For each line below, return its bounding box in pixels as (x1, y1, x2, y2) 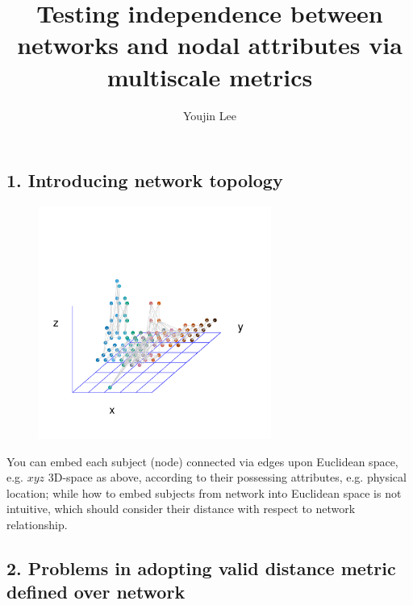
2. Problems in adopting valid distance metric (6, 555, 396, 580)
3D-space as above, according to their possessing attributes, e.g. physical (48, 469, 407, 486)
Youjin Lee (183, 106, 236, 123)
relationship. (6, 515, 68, 532)
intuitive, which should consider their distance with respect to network (6, 500, 356, 517)
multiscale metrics (106, 60, 313, 93)
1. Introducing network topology (6, 168, 283, 193)
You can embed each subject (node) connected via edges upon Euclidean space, (6, 453, 398, 469)
